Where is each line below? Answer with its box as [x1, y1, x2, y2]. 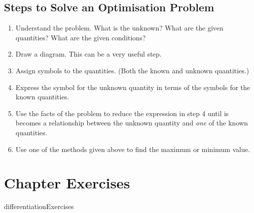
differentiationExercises [4, 201, 74, 212]
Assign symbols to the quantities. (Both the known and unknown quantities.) [15, 65, 249, 75]
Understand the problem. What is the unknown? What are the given [15, 23, 223, 33]
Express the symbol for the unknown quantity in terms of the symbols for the [15, 82, 251, 92]
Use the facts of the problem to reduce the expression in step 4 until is [15, 108, 229, 118]
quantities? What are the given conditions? [15, 32, 146, 42]
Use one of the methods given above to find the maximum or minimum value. [15, 144, 250, 154]
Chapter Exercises [4, 173, 130, 193]
